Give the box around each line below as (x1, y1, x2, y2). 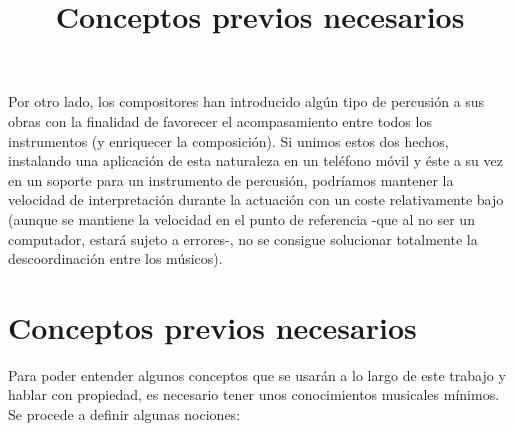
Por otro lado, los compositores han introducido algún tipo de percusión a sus (8, 91, 485, 112)
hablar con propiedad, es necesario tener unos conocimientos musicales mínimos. (8, 384, 500, 405)
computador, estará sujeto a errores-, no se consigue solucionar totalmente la (8, 228, 478, 249)
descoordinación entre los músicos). (8, 248, 223, 269)
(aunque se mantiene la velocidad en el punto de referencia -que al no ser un (8, 208, 475, 229)
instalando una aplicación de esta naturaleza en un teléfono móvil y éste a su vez (8, 150, 503, 171)
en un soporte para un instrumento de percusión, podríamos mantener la (8, 169, 454, 190)
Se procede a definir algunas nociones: (8, 404, 241, 425)
